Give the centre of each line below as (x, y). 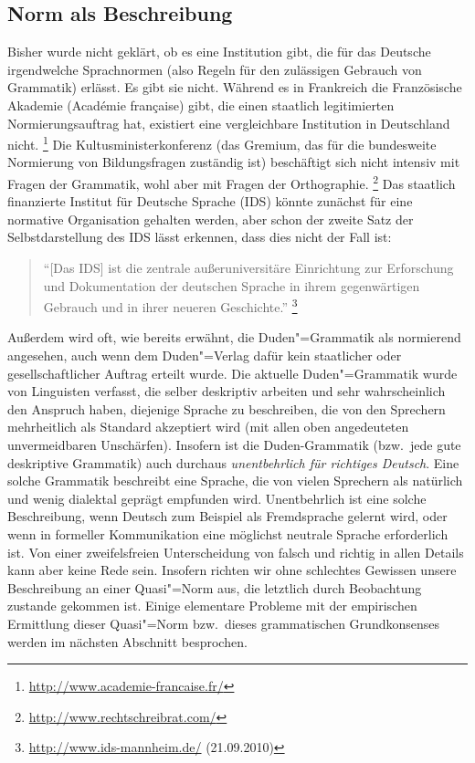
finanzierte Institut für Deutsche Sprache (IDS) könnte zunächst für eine (210, 201)
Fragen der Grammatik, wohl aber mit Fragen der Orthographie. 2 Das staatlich (232, 182)
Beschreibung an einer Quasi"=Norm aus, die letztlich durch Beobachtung (215, 587)
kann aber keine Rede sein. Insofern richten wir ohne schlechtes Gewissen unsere (232, 570)
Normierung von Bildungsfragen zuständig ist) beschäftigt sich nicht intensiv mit (234, 162)
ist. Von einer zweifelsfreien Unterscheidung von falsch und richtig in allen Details (236, 552)
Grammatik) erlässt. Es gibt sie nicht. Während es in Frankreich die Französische (235, 87)
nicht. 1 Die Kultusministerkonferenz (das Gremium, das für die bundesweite (222, 143)
